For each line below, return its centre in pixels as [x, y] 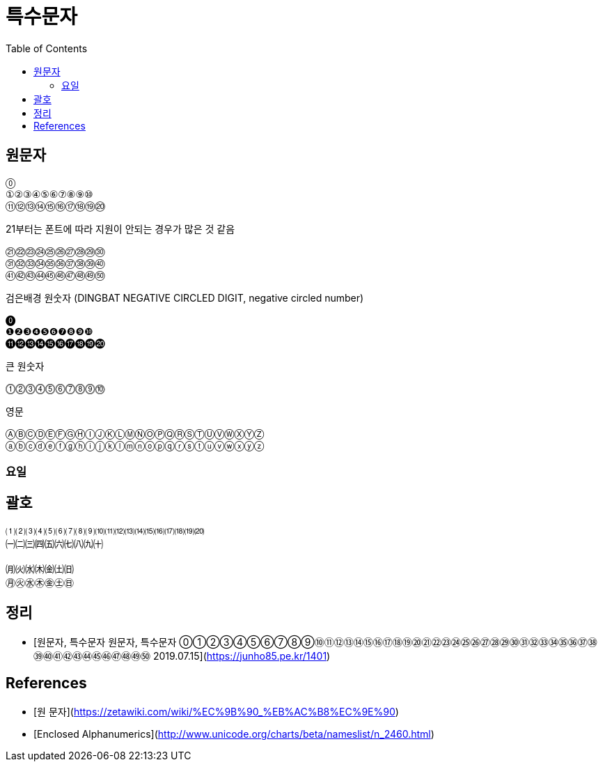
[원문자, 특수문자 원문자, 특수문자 [105, 642]
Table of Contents [47, 48]
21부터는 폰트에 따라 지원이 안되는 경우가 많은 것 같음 [120, 228]
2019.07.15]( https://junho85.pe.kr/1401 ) [242, 656]
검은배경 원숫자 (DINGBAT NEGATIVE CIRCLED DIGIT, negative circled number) [185, 297]
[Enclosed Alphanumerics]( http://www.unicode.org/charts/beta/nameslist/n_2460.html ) [234, 734]
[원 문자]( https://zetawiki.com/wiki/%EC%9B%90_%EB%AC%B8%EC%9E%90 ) [216, 711]
